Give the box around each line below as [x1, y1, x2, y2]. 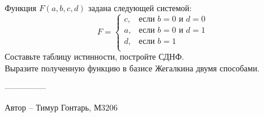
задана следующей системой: [88, 2, 192, 13]
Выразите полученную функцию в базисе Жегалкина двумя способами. [5, 61, 260, 74]
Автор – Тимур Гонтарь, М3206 [5, 101, 118, 113]
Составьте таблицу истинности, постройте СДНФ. [5, 50, 184, 63]
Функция [5, 2, 36, 13]
